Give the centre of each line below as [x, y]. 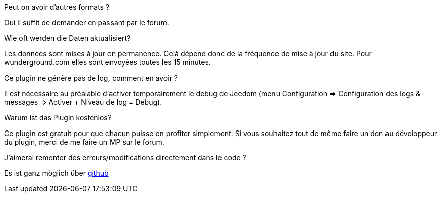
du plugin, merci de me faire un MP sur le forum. [84, 142]
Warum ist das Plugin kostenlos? [58, 118]
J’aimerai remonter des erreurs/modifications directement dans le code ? [125, 157]
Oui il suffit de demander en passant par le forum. [87, 22]
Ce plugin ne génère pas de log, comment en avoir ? [91, 78]
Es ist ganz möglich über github [57, 173]
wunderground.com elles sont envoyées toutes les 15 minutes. [107, 62]
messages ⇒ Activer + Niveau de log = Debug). [83, 102]
